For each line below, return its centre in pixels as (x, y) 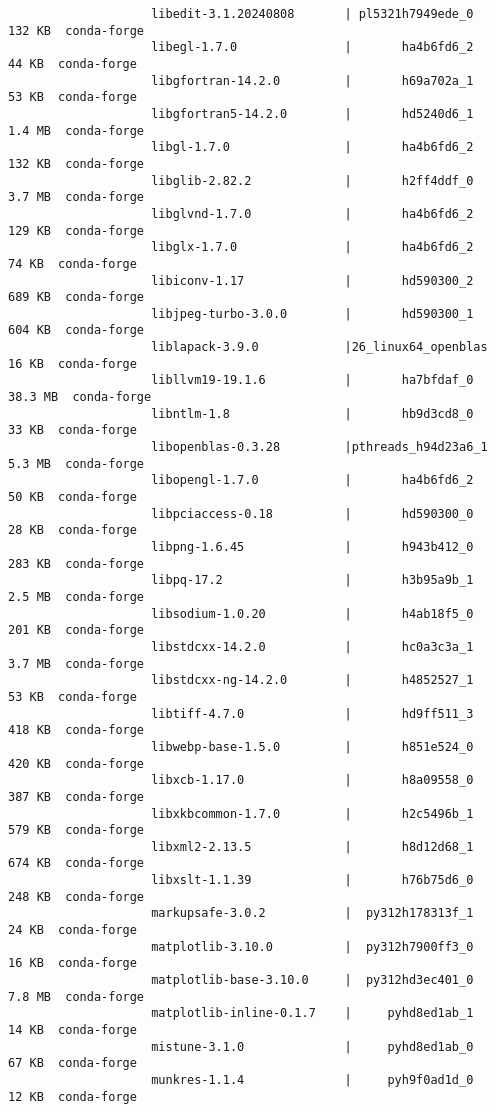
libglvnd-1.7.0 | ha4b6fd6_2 (312, 213)
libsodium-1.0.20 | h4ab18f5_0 (312, 613)
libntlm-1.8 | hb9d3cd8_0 (312, 413)
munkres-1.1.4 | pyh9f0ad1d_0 (312, 1080)
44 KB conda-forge (72, 63)
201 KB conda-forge (76, 630)
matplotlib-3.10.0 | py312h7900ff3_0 (312, 946)
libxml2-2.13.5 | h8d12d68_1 (312, 846)
